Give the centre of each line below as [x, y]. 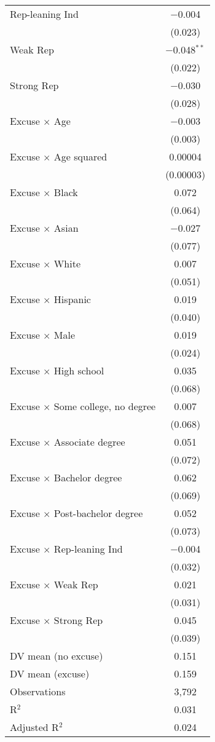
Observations [38, 691]
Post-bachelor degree [98, 513]
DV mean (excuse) [50, 673]
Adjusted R [34, 727]
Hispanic [72, 299]
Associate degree [89, 442]
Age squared [80, 156]
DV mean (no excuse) [57, 656]
